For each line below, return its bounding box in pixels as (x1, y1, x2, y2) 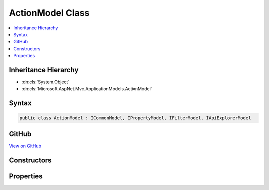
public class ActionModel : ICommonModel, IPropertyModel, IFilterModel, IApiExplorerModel (19, 115, 251, 121)
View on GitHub (9, 143, 42, 149)
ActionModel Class (9, 7, 90, 18)
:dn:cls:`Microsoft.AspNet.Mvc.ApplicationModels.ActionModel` (21, 86, 152, 92)
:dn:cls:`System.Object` (21, 79, 70, 85)
